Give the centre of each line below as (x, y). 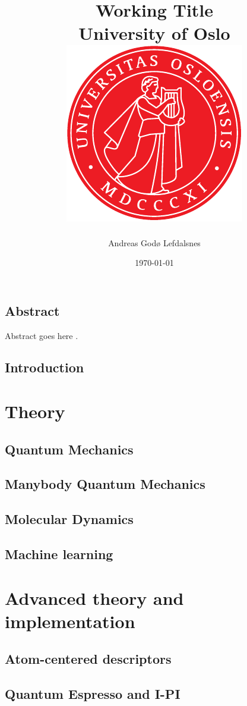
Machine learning (59, 553)
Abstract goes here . (42, 335)
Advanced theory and (94, 597)
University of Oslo (154, 33)
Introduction (45, 367)
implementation (70, 621)
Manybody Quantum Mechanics (105, 484)
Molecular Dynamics (69, 519)
